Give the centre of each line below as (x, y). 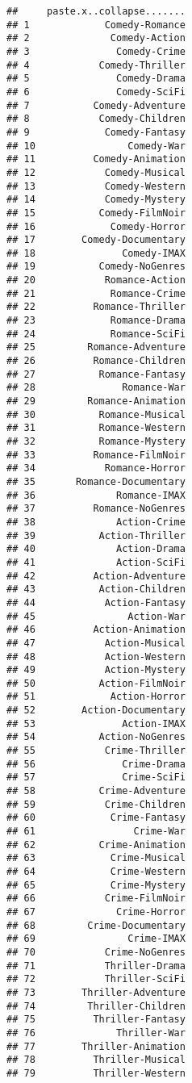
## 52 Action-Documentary (96, 711)
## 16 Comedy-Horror (96, 226)
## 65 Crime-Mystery (96, 885)
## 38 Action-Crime (96, 522)
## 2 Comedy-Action (96, 38)
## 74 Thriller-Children (96, 1006)
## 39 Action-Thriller (96, 535)
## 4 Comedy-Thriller (96, 65)
